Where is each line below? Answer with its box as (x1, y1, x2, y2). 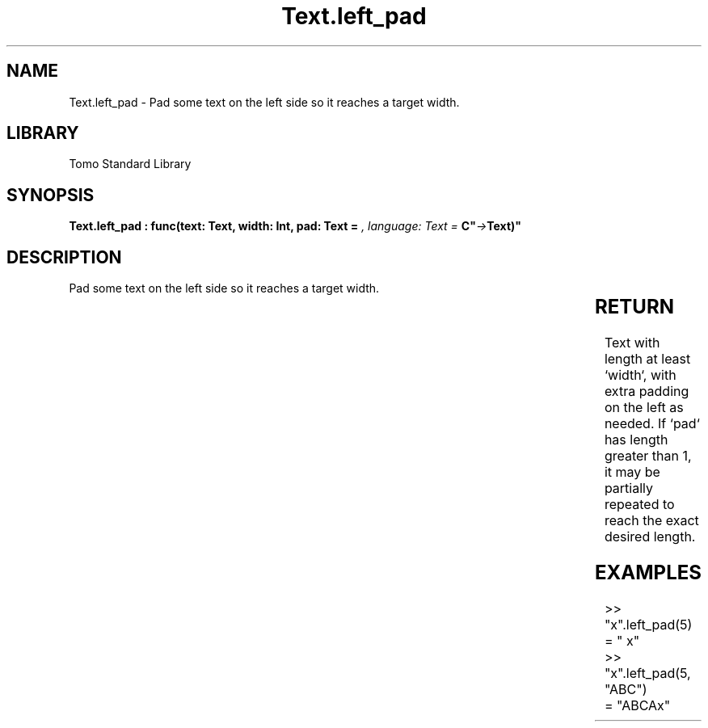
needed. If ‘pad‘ (604, 415, 700, 432)
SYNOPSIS (6, 184, 95, 205)
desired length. (604, 528, 696, 545)
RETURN (595, 295, 674, 319)
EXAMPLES (595, 560, 702, 584)
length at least (604, 351, 691, 368)
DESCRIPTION (6, 246, 122, 267)
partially (604, 480, 653, 497)
